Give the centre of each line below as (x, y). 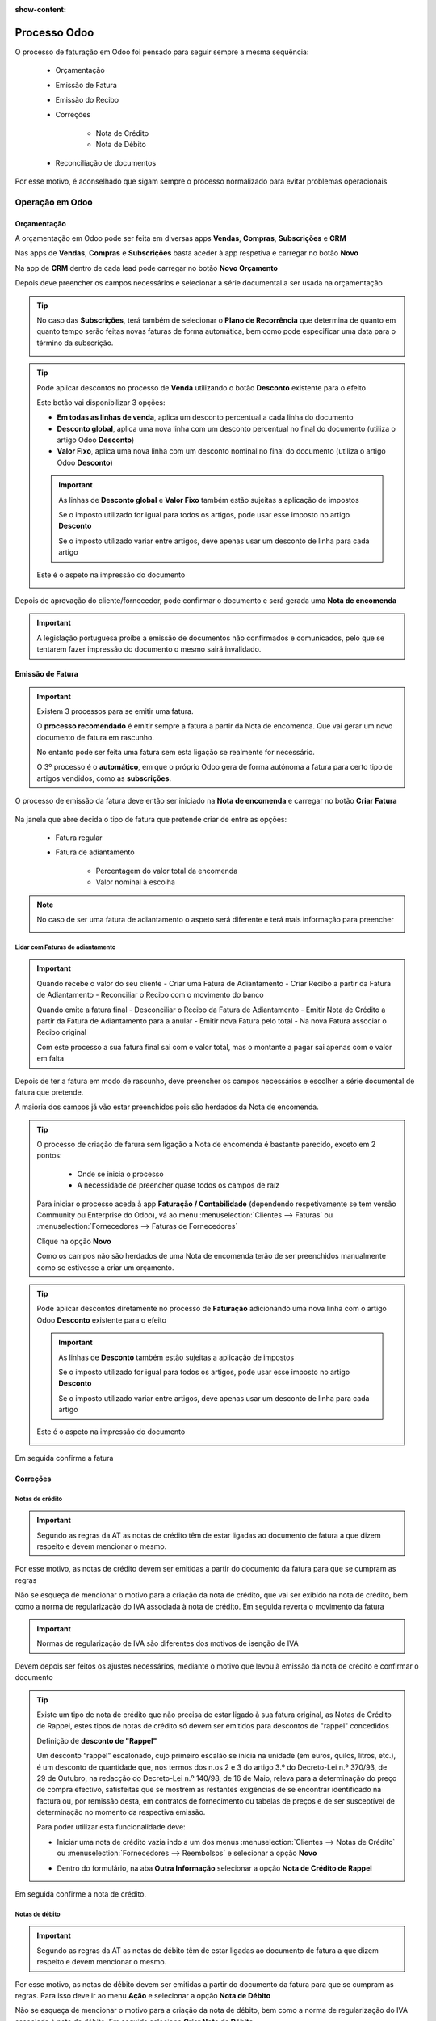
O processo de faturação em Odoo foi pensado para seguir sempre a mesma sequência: (162, 52)
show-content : (40, 9)
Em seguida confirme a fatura (64, 1458)
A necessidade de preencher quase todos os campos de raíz (178, 1185)
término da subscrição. (75, 343)
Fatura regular (79, 838)
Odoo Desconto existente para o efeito (102, 1320)
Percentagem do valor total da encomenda (167, 871)
